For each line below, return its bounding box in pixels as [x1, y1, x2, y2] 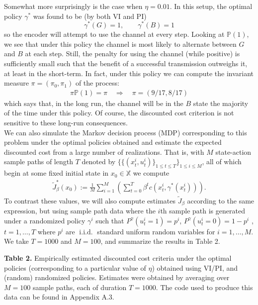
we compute [133, 168, 170, 178]
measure [4, 78, 29, 88]
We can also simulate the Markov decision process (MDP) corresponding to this [4, 127, 247, 137]
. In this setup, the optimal [170, 1, 253, 11]
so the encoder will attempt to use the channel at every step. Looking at [4, 29, 225, 39]
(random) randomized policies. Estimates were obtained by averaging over [4, 272, 230, 283]
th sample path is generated [160, 205, 245, 216]
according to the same [187, 195, 255, 205]
